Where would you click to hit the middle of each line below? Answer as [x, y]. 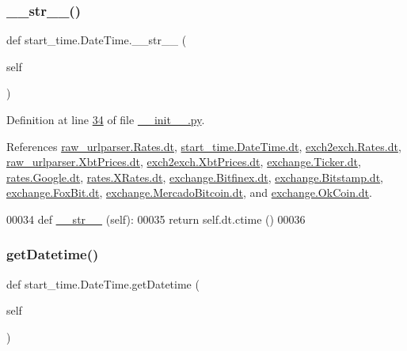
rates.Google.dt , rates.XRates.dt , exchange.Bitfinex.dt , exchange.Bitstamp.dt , [195, 177]
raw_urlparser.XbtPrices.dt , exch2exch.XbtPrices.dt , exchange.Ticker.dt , [184, 162]
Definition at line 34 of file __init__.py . [106, 119]
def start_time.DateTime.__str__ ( [97, 40]
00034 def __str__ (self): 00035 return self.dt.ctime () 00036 [156, 219]
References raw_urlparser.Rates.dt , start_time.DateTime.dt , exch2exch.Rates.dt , [204, 146]
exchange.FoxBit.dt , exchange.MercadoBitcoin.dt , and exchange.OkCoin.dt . [189, 192]
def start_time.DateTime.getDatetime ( [103, 283]
